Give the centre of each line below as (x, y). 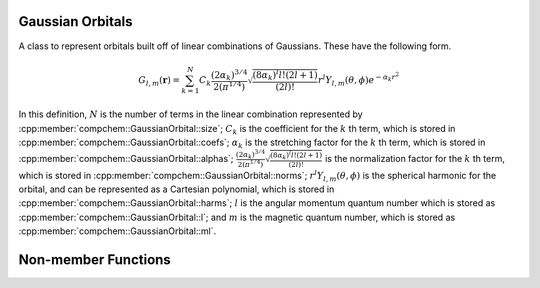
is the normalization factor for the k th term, (415, 158)
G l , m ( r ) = (159, 81)
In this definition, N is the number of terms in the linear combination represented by (191, 114)
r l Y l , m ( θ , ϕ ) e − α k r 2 (359, 79)
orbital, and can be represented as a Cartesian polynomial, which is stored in (176, 189)
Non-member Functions (95, 259)
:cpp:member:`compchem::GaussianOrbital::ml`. (117, 231)
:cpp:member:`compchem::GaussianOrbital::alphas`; (126, 158)
